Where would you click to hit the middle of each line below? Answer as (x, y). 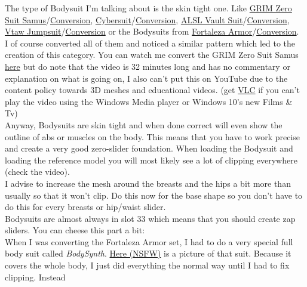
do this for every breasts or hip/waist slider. (85, 207)
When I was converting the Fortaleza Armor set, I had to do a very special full (149, 241)
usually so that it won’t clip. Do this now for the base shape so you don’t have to (154, 195)
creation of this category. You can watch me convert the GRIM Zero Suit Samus (152, 55)
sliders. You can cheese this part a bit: (75, 230)
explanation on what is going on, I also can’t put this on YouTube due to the (146, 78)
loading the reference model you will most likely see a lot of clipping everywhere (151, 160)
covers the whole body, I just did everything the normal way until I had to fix (147, 265)
